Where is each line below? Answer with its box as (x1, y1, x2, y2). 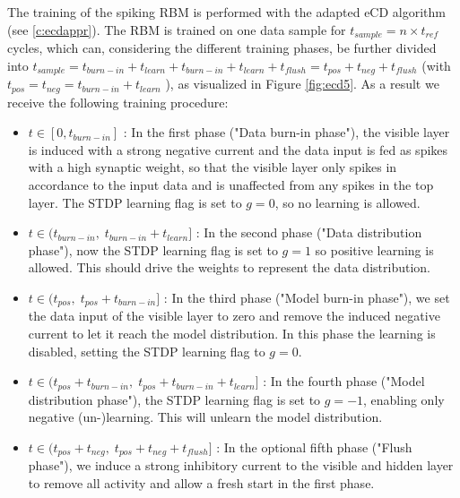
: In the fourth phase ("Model (263, 372, 425, 391)
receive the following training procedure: (7, 92, 229, 111)
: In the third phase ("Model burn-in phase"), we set (163, 288, 450, 306)
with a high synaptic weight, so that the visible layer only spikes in (28, 158, 397, 176)
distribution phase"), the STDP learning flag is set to (28, 390, 321, 408)
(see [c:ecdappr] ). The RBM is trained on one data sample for (7, 20, 346, 39)
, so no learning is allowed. (274, 193, 421, 211)
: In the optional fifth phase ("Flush (216, 437, 412, 456)
